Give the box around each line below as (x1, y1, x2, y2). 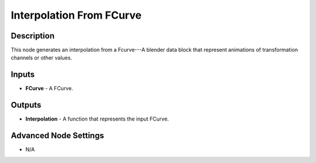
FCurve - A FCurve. (25, 85, 73, 92)
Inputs (11, 70, 35, 80)
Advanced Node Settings (11, 131, 105, 141)
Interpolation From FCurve (11, 9, 142, 22)
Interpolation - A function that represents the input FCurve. (25, 115, 169, 122)
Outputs (11, 100, 42, 110)
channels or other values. (11, 54, 73, 61)
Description (11, 31, 55, 41)
